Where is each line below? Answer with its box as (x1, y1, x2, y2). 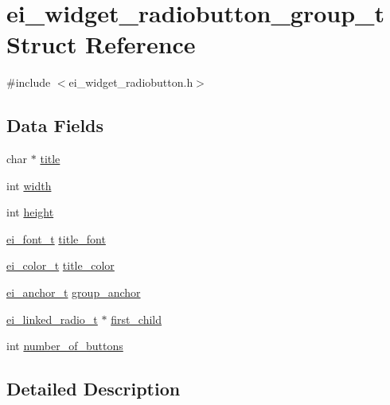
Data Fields (6, 113, 104, 138)
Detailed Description (6, 376, 181, 401)
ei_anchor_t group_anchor (6, 284, 141, 301)
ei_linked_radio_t (6, 310, 98, 327)
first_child (111, 310, 162, 327)
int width (6, 177, 52, 193)
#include (6, 74, 51, 91)
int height (6, 204, 54, 220)
